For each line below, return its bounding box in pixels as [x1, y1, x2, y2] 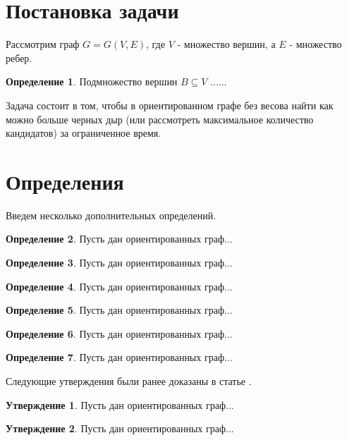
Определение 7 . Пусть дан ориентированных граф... [6, 350, 233, 365]
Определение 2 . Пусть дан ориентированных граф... [6, 231, 233, 246]
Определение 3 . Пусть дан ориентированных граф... [6, 255, 233, 269]
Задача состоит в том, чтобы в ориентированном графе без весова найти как [6, 97, 334, 112]
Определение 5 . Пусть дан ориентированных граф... [6, 302, 233, 317]
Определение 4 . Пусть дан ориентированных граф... [6, 279, 233, 293]
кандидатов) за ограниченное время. [6, 126, 162, 140]
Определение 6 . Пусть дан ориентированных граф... [6, 326, 233, 341]
